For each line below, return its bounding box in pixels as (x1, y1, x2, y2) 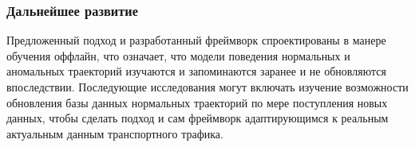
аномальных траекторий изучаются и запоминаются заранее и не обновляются (6, 63, 386, 79)
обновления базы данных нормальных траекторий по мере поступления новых (6, 94, 388, 110)
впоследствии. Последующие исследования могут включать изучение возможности (6, 79, 409, 95)
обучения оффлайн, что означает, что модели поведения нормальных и (6, 47, 350, 64)
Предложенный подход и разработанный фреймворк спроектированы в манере (6, 32, 386, 48)
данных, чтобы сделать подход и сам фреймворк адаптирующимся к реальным (6, 110, 389, 126)
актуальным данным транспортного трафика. (6, 125, 223, 141)
